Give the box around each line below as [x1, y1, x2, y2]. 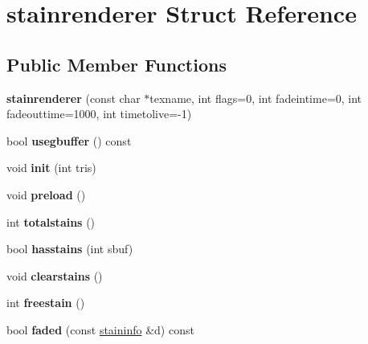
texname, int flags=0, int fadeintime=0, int [149, 89, 362, 106]
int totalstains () [6, 213, 96, 230]
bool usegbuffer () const [6, 132, 132, 149]
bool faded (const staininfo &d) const [6, 321, 194, 338]
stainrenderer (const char [6, 89, 141, 106]
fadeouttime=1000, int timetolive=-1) [6, 105, 192, 122]
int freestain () [6, 294, 85, 311]
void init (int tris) [6, 159, 96, 176]
